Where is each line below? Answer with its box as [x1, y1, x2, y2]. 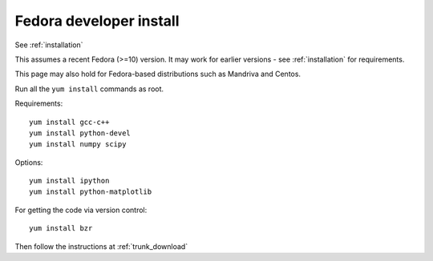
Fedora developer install [14, 12, 180, 30]
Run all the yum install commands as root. [14, 84, 164, 94]
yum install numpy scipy [29, 140, 127, 149]
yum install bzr [29, 224, 93, 233]
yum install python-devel [29, 128, 132, 138]
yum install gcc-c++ [29, 117, 110, 126]
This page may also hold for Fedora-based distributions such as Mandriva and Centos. [14, 69, 301, 79]
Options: [14, 157, 43, 167]
